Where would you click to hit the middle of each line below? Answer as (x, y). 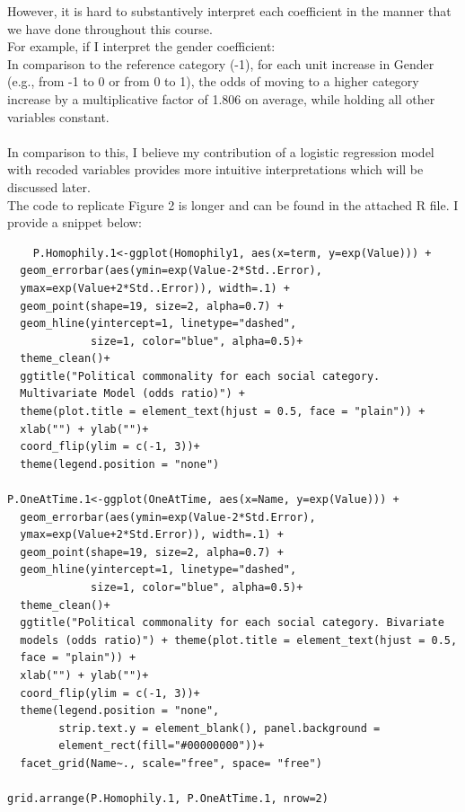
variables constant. (58, 116)
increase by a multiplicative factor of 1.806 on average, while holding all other (221, 98)
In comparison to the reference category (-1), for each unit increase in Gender (221, 63)
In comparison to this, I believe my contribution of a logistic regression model (221, 151)
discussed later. (49, 186)
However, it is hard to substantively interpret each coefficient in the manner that (229, 11)
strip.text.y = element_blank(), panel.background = (219, 728)
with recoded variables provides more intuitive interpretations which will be (215, 169)
